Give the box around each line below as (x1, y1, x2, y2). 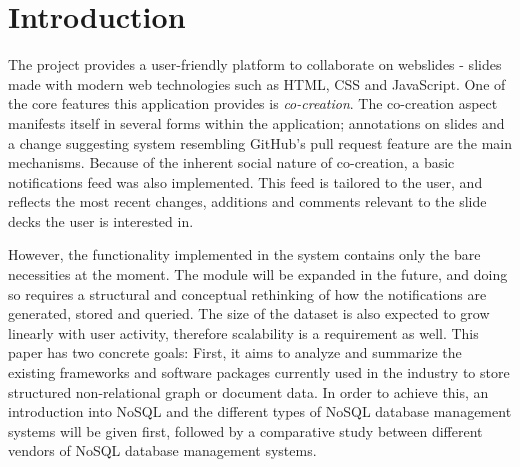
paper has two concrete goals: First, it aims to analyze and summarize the (8, 342, 462, 363)
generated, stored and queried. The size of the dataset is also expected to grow (8, 303, 490, 324)
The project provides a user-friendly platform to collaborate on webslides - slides (8, 54, 502, 75)
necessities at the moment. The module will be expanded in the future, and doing (8, 264, 508, 285)
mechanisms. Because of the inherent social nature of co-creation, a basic (8, 152, 455, 173)
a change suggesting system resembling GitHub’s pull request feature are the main (8, 132, 512, 153)
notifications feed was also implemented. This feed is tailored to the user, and (8, 171, 483, 192)
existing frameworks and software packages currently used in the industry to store (8, 362, 510, 383)
